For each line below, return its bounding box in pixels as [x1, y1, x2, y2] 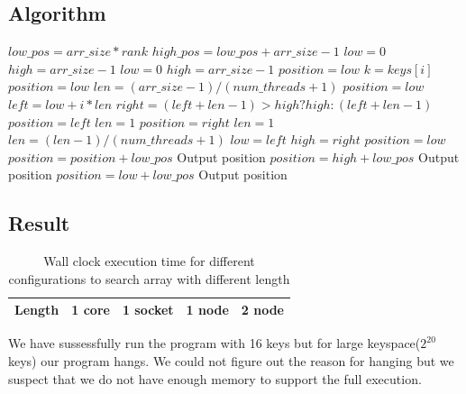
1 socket [122, 300, 174, 319]
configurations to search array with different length [8, 269, 290, 288]
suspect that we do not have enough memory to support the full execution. [8, 369, 422, 388]
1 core [71, 300, 110, 319]
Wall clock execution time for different [43, 252, 255, 270]
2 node [241, 300, 284, 319]
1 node [186, 300, 229, 319]
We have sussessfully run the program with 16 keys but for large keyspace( [8, 334, 421, 353]
